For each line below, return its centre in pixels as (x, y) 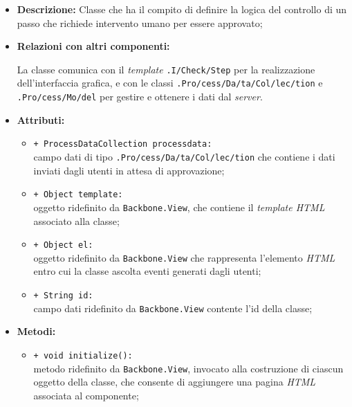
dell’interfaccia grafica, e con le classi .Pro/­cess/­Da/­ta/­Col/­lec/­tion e (170, 83)
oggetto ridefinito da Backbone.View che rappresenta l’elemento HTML (184, 257)
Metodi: (36, 331)
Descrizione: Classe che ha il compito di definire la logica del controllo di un (182, 9)
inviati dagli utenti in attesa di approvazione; (129, 170)
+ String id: (63, 296)
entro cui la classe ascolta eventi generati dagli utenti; (147, 271)
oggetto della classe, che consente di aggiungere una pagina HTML (175, 382)
